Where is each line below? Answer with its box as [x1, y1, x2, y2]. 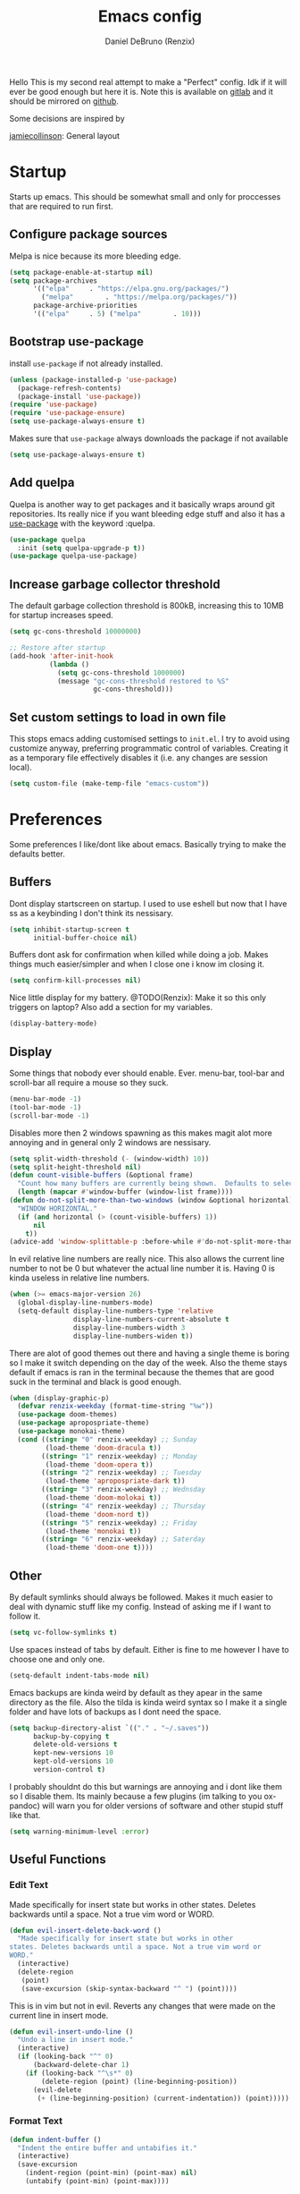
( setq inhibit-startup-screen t [9, 924, 129, 934]
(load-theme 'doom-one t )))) [45, 1543, 154, 1552]
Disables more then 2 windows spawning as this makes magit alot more [9, 1127, 272, 1138]
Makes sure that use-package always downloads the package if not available [9, 433, 288, 444]
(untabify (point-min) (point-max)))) [25, 2177, 170, 2186]
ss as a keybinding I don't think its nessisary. [9, 907, 174, 918]
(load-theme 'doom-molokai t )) [45, 1493, 162, 1502]
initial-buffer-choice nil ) [32, 933, 138, 942]
